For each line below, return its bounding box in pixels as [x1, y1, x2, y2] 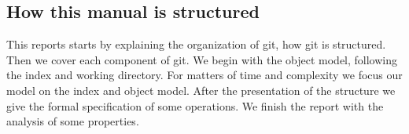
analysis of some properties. [6, 113, 139, 129]
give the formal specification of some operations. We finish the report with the [6, 97, 384, 114]
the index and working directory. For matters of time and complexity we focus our [6, 67, 403, 83]
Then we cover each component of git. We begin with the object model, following [6, 51, 398, 67]
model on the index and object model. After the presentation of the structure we [6, 81, 396, 98]
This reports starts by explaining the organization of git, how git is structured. [6, 36, 386, 53]
